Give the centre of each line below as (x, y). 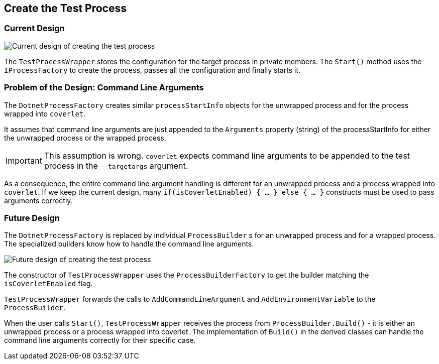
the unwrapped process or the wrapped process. (85, 138)
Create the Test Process (65, 8)
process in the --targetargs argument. (116, 165)
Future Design (32, 218)
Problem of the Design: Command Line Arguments (104, 88)
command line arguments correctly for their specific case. (100, 340)
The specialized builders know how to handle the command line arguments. (129, 244)
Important (24, 160)
